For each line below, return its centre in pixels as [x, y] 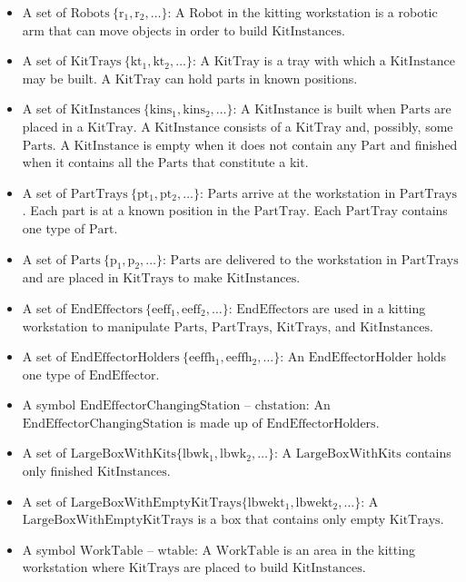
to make [200, 277]
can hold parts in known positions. [261, 78]
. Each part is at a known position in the [136, 210]
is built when [360, 109]
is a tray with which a [325, 60]
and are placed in [70, 277]
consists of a [258, 126]
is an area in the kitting [349, 549]
